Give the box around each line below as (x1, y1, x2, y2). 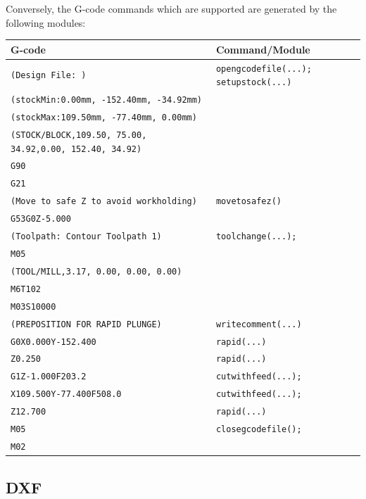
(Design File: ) (11, 70, 87, 81)
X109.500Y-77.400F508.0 (11, 389, 122, 400)
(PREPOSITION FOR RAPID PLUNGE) (11, 319, 162, 329)
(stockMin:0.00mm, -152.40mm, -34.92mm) (11, 95, 203, 106)
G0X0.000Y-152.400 (11, 336, 96, 347)
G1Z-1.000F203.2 (11, 372, 87, 382)
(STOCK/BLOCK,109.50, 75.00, (11, 130, 147, 140)
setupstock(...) (215, 77, 292, 88)
